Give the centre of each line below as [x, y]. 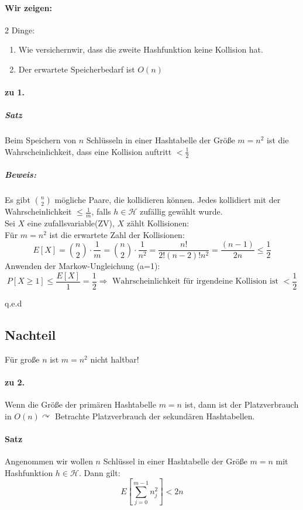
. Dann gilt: [99, 472]
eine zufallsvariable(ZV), [71, 223]
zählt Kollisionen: [158, 223]
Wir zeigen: [28, 7]
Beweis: [20, 175]
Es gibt [18, 200]
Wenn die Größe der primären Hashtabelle [80, 404]
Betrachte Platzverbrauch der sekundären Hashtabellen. [155, 416]
